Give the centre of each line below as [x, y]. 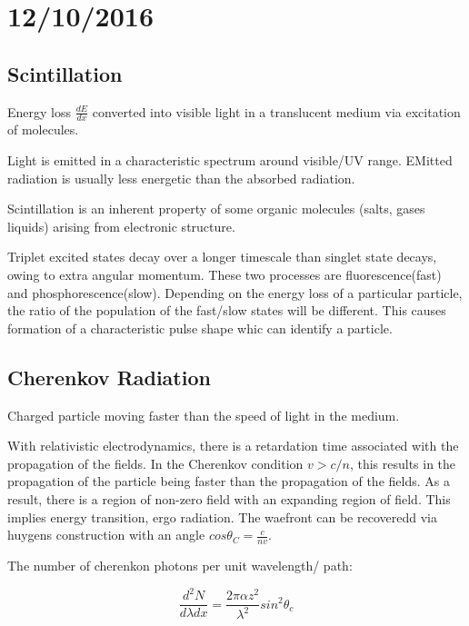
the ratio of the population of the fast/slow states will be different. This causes [227, 310]
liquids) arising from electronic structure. [121, 226]
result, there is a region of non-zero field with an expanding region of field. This [229, 498]
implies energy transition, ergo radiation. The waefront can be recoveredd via [222, 517]
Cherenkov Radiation [109, 377]
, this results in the [403, 463]
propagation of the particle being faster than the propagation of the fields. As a [229, 481]
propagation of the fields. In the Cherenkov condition [155, 463]
